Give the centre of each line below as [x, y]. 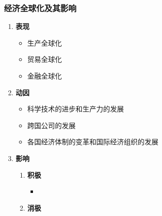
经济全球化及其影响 [40, 8]
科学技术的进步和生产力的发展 [76, 109]
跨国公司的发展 [51, 125]
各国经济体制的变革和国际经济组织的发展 [93, 142]
